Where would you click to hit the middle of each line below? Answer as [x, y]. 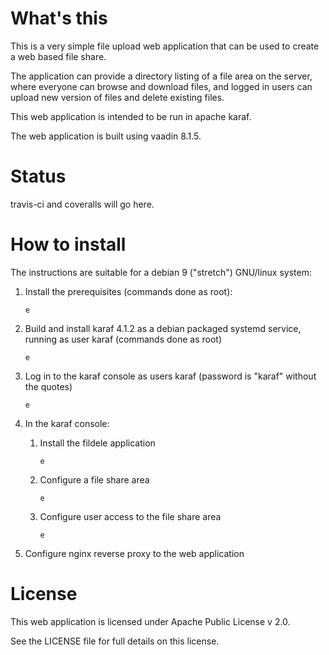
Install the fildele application [97, 443]
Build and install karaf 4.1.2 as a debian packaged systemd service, [163, 328]
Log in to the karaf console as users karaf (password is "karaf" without [170, 376]
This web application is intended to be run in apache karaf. [131, 116]
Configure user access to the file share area [130, 516]
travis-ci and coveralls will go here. [82, 204]
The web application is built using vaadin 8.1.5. [106, 136]
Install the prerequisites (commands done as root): [128, 291]
